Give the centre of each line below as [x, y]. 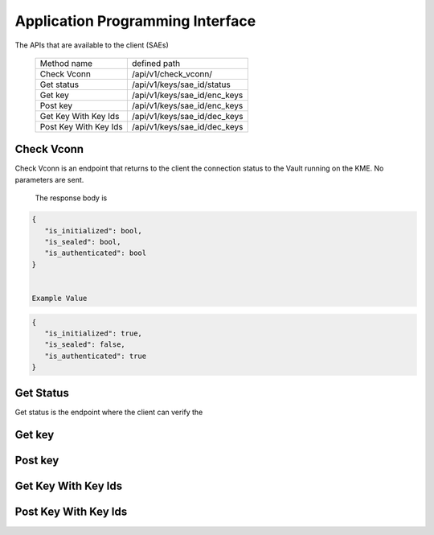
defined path [156, 63]
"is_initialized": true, [93, 333]
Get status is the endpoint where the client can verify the [109, 412]
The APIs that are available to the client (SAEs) [92, 45]
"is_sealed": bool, [83, 242]
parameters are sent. [49, 179]
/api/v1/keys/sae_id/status [181, 84]
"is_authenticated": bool [96, 253]
